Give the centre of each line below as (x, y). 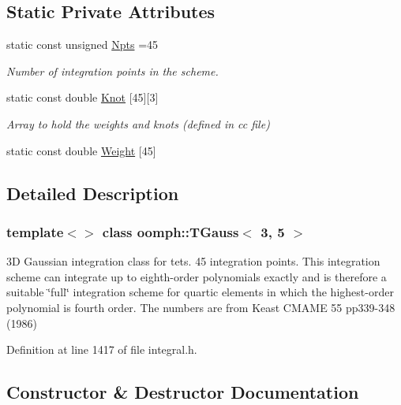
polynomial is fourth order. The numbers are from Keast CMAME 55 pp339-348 (201, 307)
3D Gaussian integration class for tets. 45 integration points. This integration (193, 261)
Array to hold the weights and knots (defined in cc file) (138, 123)
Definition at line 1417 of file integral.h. (102, 349)
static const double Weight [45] (81, 150)
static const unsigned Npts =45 (82, 45)
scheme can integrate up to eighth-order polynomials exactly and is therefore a (197, 276)
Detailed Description (93, 193)
